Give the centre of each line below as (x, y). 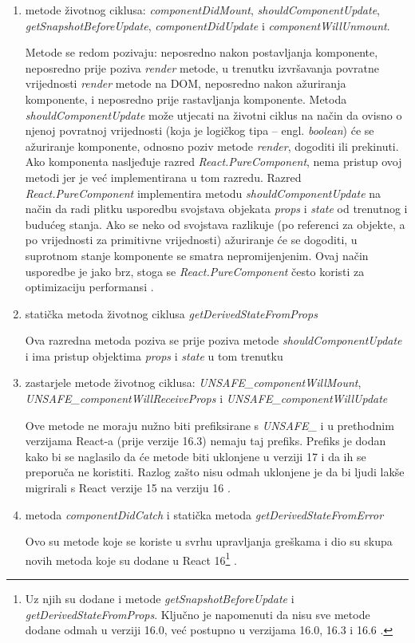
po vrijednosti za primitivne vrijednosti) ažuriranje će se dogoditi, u (191, 240)
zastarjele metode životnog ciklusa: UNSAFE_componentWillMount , (193, 383)
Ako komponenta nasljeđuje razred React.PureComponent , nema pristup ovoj (213, 162)
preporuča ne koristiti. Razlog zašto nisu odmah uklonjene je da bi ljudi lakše (215, 472)
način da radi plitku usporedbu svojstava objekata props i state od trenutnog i (216, 209)
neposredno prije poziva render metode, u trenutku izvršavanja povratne (202, 67)
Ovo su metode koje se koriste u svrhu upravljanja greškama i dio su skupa (209, 541)
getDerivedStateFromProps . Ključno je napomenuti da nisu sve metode (198, 614)
